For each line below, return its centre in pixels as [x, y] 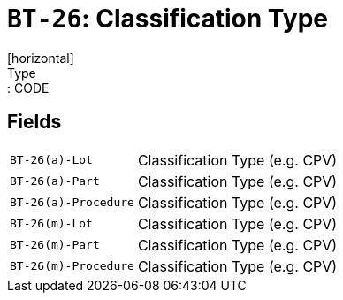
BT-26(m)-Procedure [72, 266]
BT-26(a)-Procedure [72, 203]
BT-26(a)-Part [55, 181]
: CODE [28, 88]
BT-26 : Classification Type [168, 19]
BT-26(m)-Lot [51, 224]
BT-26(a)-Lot [51, 160]
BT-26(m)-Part [55, 245]
